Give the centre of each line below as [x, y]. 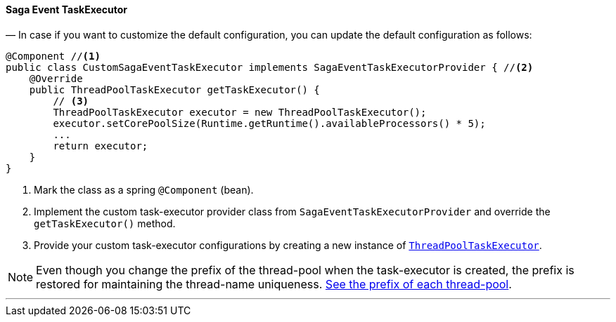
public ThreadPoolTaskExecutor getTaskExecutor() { [174, 89]
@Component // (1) [53, 56]
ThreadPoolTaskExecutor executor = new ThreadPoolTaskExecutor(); [240, 112]
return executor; [101, 146]
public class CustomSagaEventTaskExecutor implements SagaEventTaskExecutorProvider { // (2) [270, 67]
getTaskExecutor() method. [105, 223]
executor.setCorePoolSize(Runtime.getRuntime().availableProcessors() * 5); [269, 123]
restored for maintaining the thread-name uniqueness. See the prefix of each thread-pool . [274, 284]
